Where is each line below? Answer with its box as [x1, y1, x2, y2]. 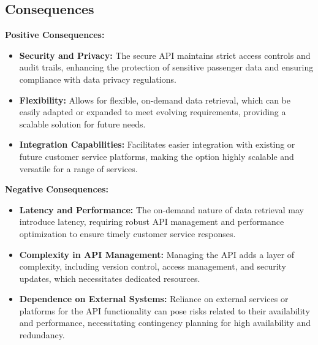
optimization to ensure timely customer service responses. [19, 227, 236, 240]
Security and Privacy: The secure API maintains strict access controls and [19, 48, 311, 61]
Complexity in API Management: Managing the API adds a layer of [19, 248, 295, 260]
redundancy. [19, 328, 65, 341]
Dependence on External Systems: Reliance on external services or [19, 292, 289, 305]
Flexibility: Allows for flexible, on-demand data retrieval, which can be [19, 93, 290, 106]
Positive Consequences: [5, 28, 105, 41]
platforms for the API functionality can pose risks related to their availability [19, 304, 310, 317]
